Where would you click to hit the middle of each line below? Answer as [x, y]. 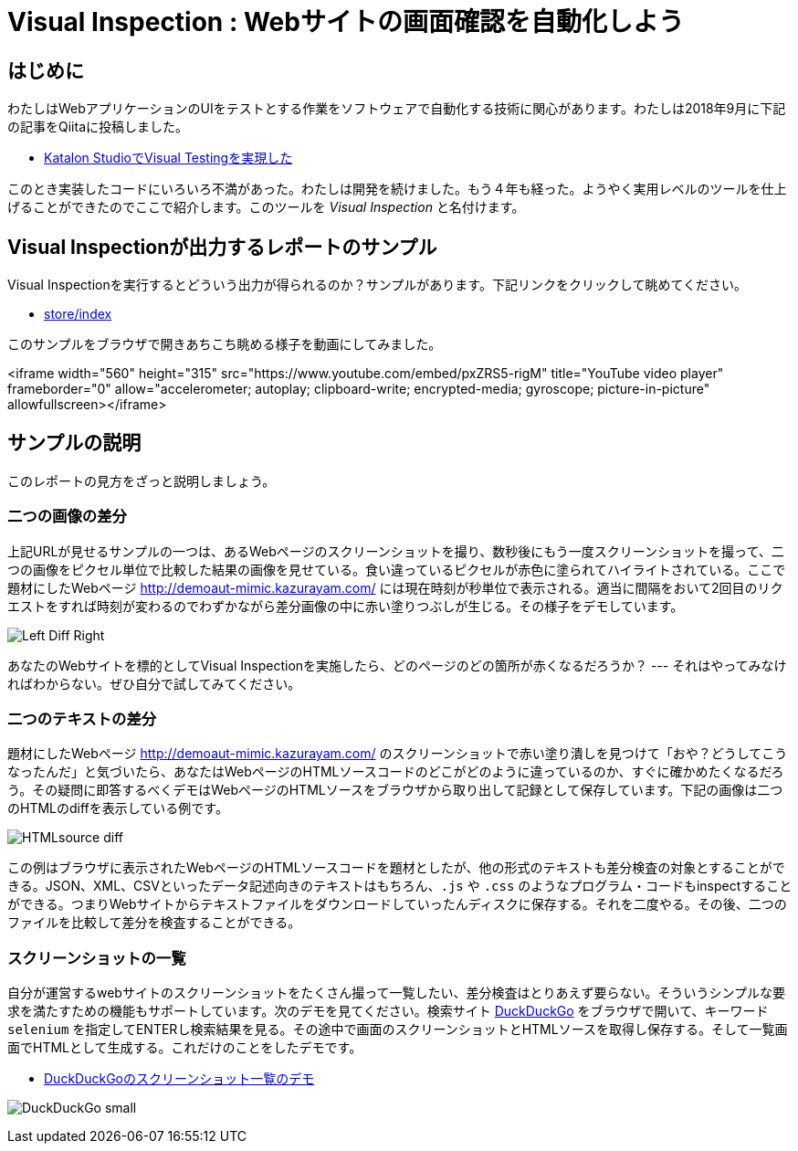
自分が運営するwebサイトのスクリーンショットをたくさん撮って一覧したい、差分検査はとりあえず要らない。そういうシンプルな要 [397, 993]
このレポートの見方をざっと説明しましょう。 [142, 480]
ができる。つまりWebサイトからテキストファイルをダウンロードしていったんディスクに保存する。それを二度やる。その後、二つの [397, 904]
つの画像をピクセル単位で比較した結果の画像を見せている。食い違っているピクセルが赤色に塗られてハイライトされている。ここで [397, 569]
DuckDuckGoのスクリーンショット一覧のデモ [179, 1079]
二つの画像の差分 [67, 517]
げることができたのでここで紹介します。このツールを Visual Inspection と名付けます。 [266, 207]
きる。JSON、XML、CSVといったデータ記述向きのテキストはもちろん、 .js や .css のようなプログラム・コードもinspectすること [400, 886]
